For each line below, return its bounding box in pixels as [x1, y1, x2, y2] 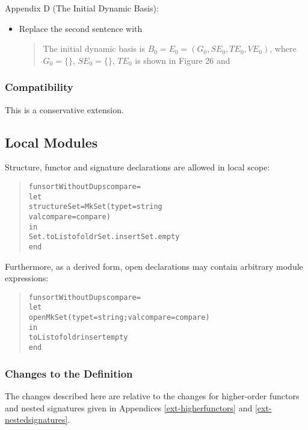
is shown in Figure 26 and [135, 54, 230, 66]
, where [269, 42, 297, 55]
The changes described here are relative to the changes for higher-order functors [5, 389, 300, 402]
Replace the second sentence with [19, 22, 143, 34]
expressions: [5, 272, 49, 284]
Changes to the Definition [5, 366, 133, 381]
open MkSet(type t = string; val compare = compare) [28, 313, 210, 322]
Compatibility [5, 79, 73, 95]
